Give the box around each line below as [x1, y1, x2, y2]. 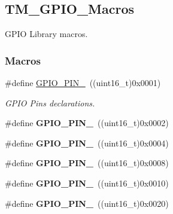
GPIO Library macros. [5, 27, 88, 40]
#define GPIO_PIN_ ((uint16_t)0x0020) [5, 197, 169, 209]
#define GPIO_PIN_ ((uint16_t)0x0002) [5, 117, 169, 129]
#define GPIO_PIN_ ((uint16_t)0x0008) [5, 157, 169, 169]
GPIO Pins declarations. [5, 96, 95, 109]
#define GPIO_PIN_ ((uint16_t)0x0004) [5, 136, 169, 149]
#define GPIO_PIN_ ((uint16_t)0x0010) [5, 176, 169, 189]
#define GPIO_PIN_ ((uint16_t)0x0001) [5, 77, 161, 89]
